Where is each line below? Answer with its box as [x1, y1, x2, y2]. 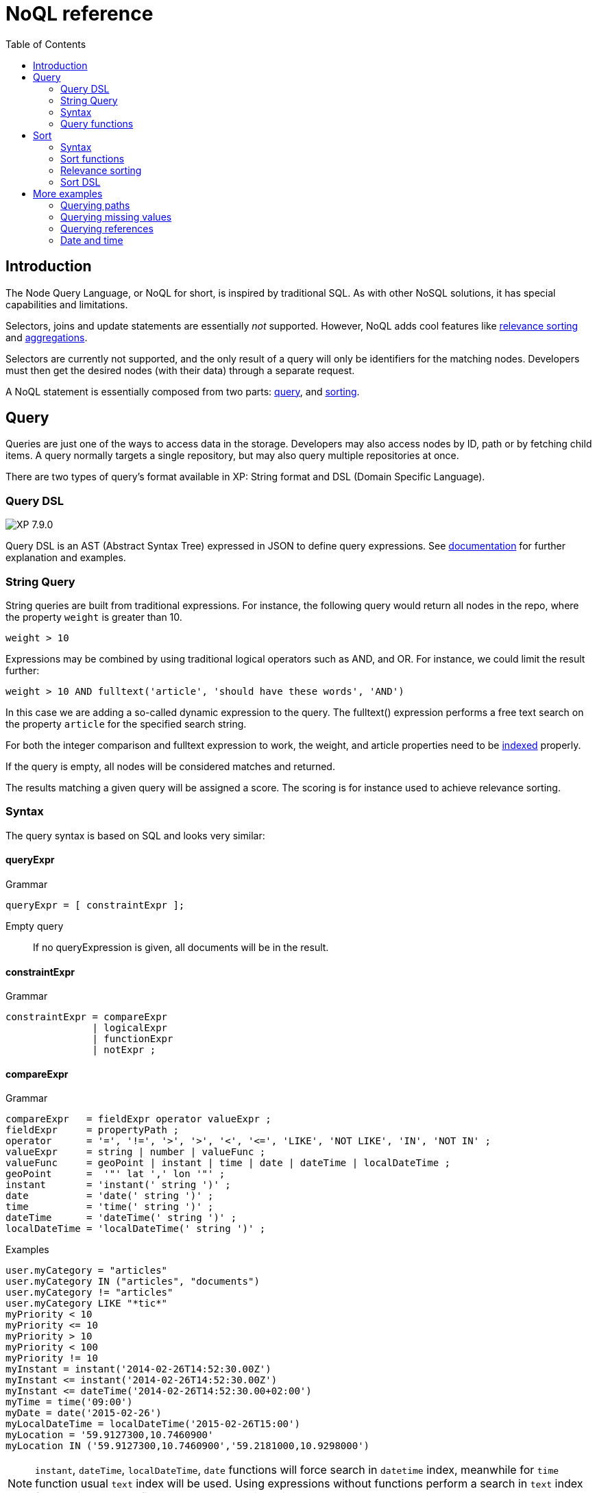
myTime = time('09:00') [5, 1396, 133, 1408]
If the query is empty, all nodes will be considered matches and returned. [5, 760, 335, 772]
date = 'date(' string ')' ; [5, 1190, 214, 1202]
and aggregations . [5, 331, 88, 343]
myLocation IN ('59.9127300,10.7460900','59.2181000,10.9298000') [5, 1440, 370, 1452]
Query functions [60, 117, 134, 129]
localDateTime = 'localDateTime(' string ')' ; [5, 1223, 266, 1235]
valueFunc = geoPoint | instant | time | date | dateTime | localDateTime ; [5, 1157, 451, 1169]
